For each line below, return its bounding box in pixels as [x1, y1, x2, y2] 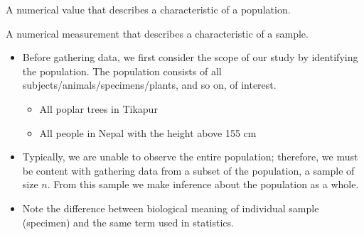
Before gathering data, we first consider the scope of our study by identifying [22, 50, 358, 65]
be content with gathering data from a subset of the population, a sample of [22, 163, 355, 177]
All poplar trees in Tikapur [39, 101, 158, 116]
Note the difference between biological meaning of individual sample [22, 200, 319, 215]
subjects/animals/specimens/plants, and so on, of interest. [22, 77, 277, 92]
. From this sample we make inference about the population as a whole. [47, 177, 359, 192]
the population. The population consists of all [22, 63, 222, 78]
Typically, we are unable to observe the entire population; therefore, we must [22, 149, 358, 164]
